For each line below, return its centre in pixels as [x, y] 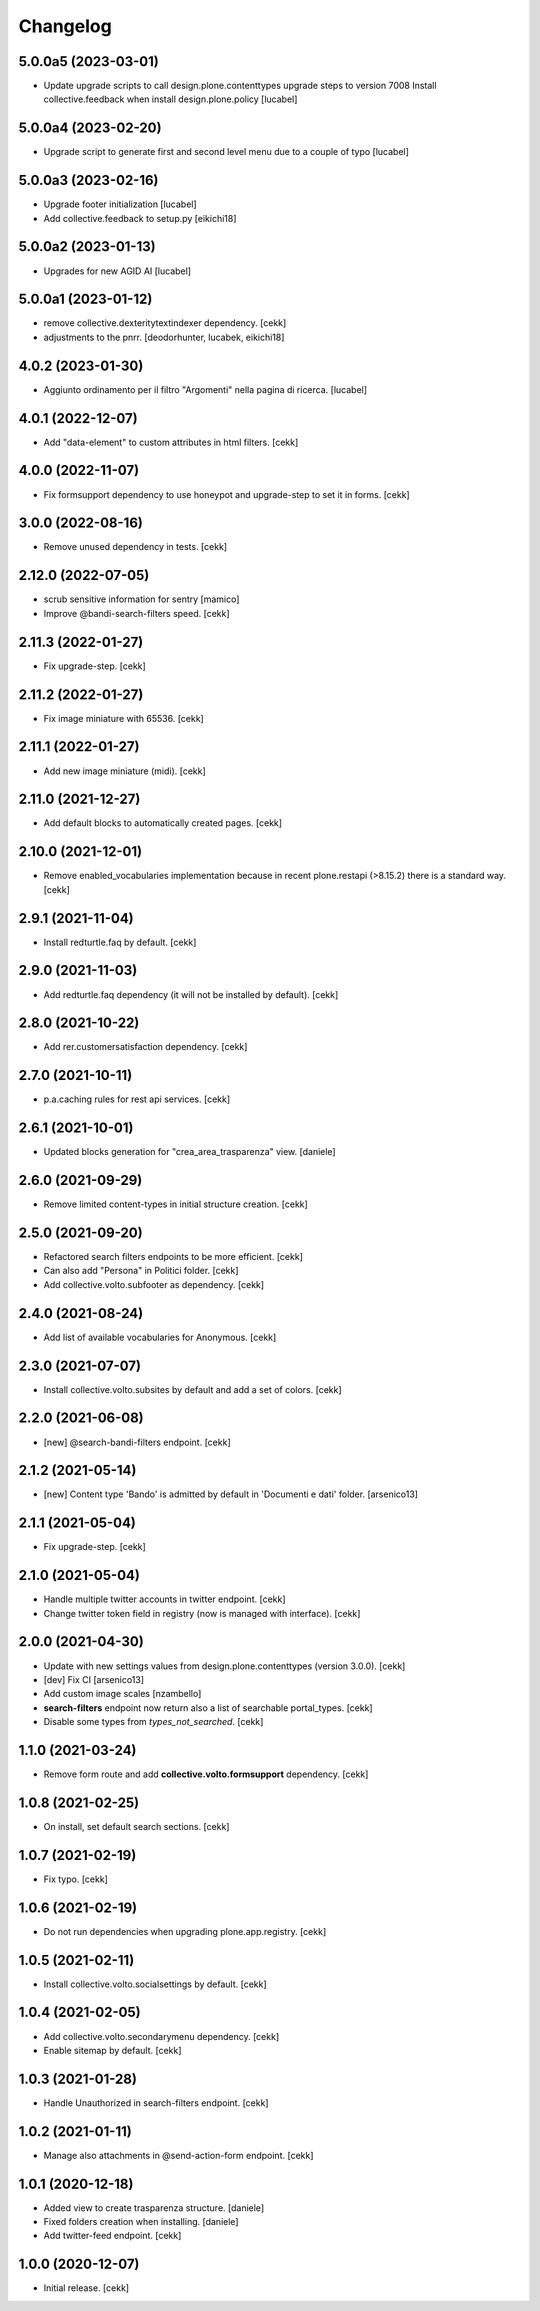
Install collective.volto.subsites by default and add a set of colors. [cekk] [192, 1389]
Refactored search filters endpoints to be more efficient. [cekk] [173, 1257]
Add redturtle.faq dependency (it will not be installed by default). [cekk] [191, 994]
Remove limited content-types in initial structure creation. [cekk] [176, 1204]
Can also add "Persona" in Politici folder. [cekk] [141, 1271]
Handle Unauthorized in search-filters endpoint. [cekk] [156, 2102]
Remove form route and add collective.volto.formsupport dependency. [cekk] [206, 1774]
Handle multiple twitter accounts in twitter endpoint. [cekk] [164, 1599]
